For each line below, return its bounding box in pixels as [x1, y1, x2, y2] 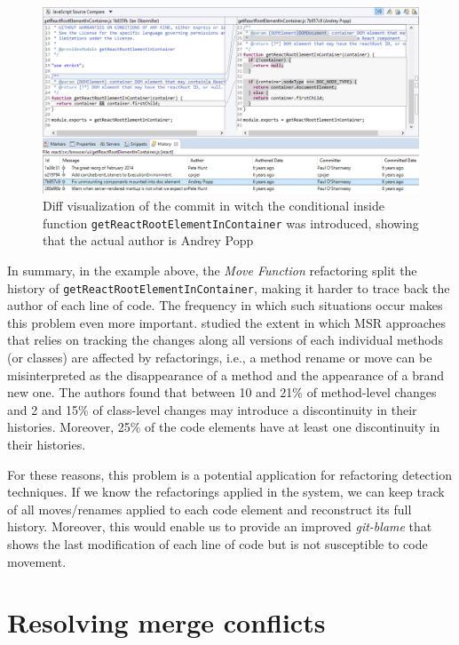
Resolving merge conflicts [7, 604, 326, 641]
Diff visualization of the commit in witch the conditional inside [43, 196, 384, 215]
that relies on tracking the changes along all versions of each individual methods [7, 330, 443, 349]
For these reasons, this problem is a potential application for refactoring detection [7, 465, 452, 483]
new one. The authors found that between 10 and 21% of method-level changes [7, 383, 437, 402]
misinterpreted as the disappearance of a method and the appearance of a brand [7, 365, 444, 384]
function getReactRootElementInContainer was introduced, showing [43, 213, 419, 232]
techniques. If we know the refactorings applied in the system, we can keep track [7, 482, 445, 501]
